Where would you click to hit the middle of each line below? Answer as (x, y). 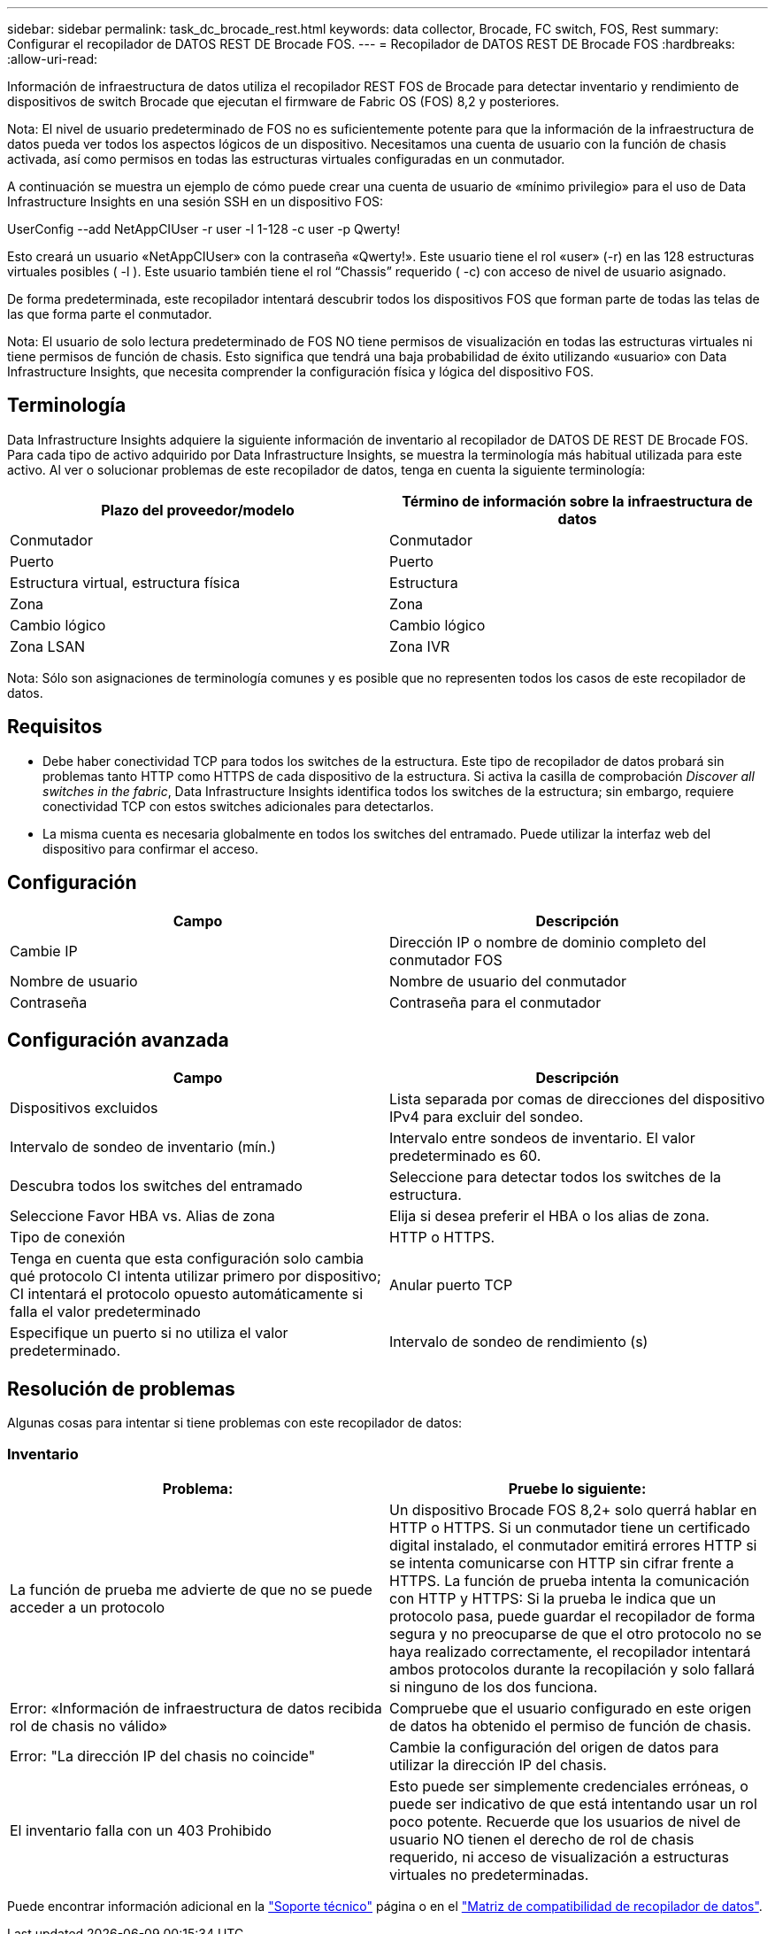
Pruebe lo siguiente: (577, 1488)
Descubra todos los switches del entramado (156, 1186)
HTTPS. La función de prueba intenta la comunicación (569, 1580)
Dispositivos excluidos (84, 1108)
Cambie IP (44, 951)
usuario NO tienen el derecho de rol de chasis (542, 1839)
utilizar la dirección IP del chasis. (498, 1764)
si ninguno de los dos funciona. (494, 1686)
